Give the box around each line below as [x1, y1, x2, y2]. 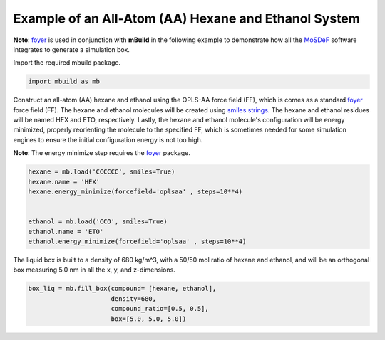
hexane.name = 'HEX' [28, 178, 100, 186]
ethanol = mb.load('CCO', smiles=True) [28, 218, 168, 225]
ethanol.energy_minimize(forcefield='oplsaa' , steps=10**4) [28, 237, 247, 245]
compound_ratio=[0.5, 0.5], [111, 304, 210, 313]
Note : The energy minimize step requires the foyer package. [13, 149, 190, 157]
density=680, [111, 294, 157, 302]
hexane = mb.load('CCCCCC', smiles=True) [28, 168, 175, 176]
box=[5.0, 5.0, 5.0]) [111, 314, 187, 323]
